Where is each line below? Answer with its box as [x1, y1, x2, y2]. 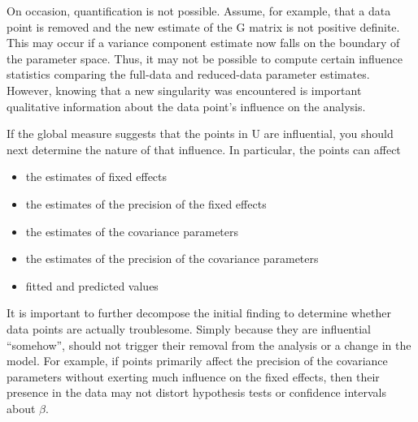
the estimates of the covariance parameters [25, 222, 239, 239]
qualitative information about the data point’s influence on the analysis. [7, 97, 366, 114]
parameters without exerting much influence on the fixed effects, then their [7, 368, 380, 385]
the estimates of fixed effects [25, 168, 168, 185]
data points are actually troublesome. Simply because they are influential [7, 320, 371, 337]
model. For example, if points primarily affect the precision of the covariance [7, 352, 388, 369]
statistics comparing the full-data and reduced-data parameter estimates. [7, 66, 370, 83]
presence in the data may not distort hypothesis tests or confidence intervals [7, 384, 386, 401]
